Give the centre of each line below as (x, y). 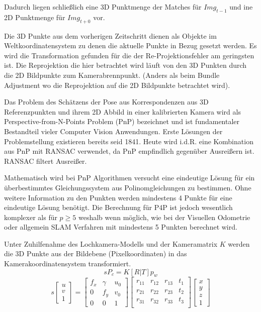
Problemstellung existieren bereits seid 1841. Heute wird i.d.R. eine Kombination (129, 141)
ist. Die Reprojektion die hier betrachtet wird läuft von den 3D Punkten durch (125, 65)
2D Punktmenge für (35, 17)
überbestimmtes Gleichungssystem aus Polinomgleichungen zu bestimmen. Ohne (128, 187)
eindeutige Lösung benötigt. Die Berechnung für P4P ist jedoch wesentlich (118, 207)
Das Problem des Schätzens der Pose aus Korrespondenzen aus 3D (106, 102)
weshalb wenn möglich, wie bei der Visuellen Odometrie (164, 217)
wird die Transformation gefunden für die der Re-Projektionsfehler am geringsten (129, 55)
